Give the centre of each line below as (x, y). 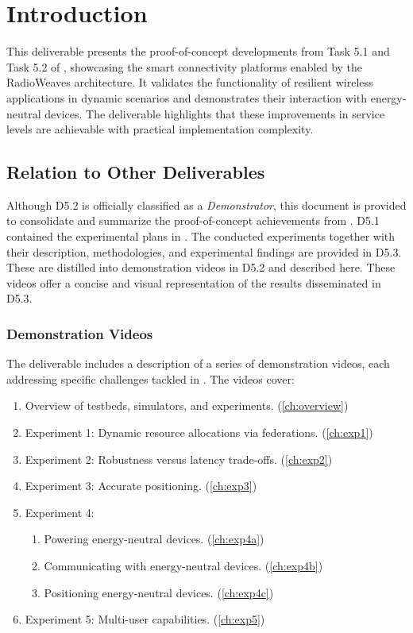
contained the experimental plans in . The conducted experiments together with (201, 236)
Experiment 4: (60, 512)
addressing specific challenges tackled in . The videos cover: (151, 378)
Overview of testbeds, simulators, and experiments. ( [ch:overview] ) (187, 405)
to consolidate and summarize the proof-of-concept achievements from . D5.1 (193, 220)
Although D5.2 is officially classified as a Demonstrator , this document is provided (206, 205)
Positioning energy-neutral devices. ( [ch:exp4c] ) (159, 592)
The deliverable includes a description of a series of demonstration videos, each (198, 363)
